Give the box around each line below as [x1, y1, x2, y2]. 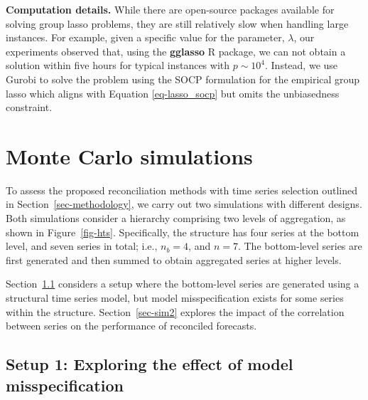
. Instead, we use [265, 58, 338, 73]
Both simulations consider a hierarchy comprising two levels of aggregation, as [6, 211, 346, 226]
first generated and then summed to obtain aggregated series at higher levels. [6, 252, 342, 267]
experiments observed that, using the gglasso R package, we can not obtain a [6, 43, 346, 58]
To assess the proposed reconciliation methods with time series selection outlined [6, 182, 358, 197]
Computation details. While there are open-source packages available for [6, 2, 335, 16]
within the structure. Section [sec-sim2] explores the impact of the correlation [6, 304, 345, 319]
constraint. [6, 100, 53, 115]
